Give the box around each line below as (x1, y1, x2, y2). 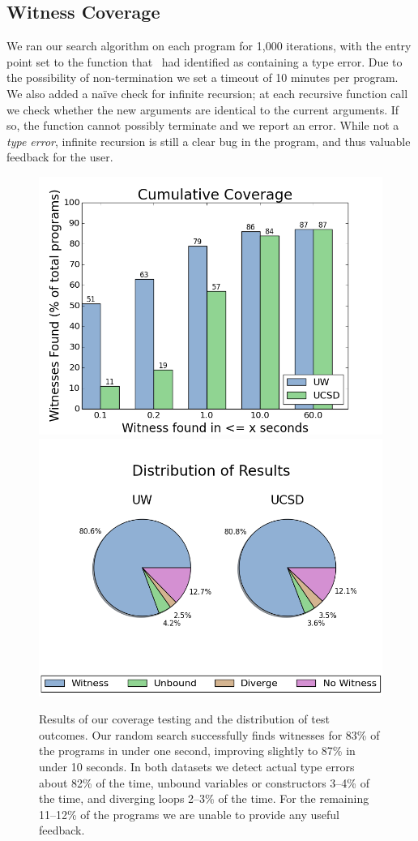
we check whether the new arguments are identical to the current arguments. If (6, 101, 399, 118)
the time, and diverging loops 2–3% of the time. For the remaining (39, 790, 369, 807)
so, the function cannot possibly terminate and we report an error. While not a (6, 117, 399, 134)
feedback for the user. (6, 148, 113, 165)
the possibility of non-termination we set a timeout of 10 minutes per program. (6, 69, 399, 86)
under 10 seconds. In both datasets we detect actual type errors (39, 757, 355, 774)
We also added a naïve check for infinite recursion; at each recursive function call (6, 84, 408, 101)
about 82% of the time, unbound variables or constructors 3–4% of (39, 774, 369, 791)
